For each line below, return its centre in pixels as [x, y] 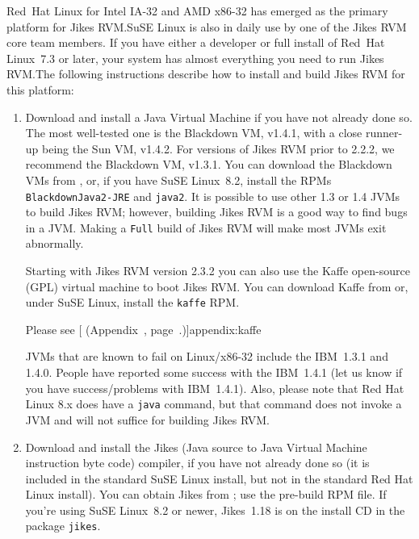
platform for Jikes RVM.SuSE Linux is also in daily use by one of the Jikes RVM [207, 26]
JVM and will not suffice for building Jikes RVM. [147, 419]
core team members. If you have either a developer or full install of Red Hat [196, 42]
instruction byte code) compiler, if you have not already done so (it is [197, 463]
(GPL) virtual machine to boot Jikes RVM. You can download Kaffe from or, [217, 286]
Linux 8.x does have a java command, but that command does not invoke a [214, 404]
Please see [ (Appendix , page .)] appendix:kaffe [143, 329]
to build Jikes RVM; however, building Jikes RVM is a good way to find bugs [216, 212]
